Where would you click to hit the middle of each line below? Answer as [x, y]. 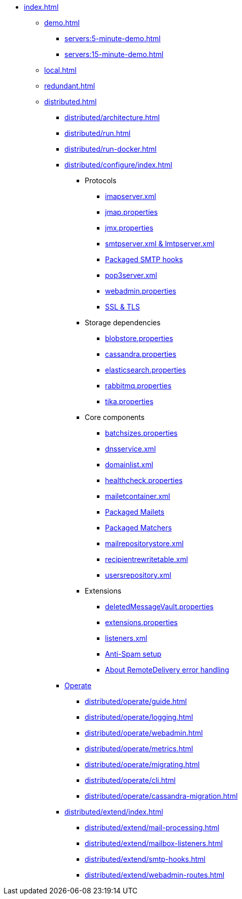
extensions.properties [142, 622]
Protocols [101, 180]
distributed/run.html [98, 133]
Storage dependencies [123, 322]
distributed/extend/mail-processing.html [152, 827]
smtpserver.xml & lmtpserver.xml [160, 244]
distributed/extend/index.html [114, 812]
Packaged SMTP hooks [144, 259]
